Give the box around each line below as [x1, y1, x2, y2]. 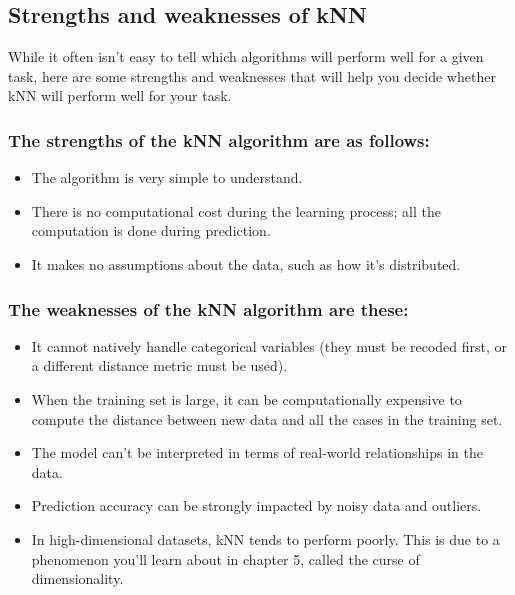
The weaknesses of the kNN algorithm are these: [8, 296, 409, 321]
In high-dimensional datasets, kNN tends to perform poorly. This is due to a [31, 528, 500, 549]
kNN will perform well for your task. [8, 85, 232, 106]
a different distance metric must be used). [31, 355, 288, 376]
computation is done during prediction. [31, 220, 271, 241]
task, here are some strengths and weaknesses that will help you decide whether [8, 65, 496, 86]
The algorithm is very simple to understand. [31, 167, 303, 188]
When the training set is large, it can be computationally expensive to [31, 388, 462, 409]
